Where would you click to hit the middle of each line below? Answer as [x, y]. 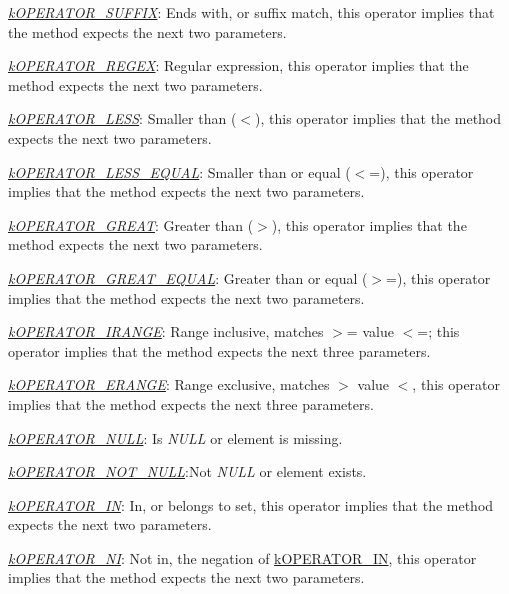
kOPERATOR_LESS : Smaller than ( [122, 118]
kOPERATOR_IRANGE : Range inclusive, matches [166, 331]
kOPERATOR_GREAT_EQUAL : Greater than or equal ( [188, 277]
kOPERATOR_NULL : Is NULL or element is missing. [175, 437]
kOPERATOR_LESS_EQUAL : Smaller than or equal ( [179, 171]
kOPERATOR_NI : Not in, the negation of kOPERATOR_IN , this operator [242, 557]
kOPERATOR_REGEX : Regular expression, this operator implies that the [238, 65]
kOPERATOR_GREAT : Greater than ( [131, 224]
